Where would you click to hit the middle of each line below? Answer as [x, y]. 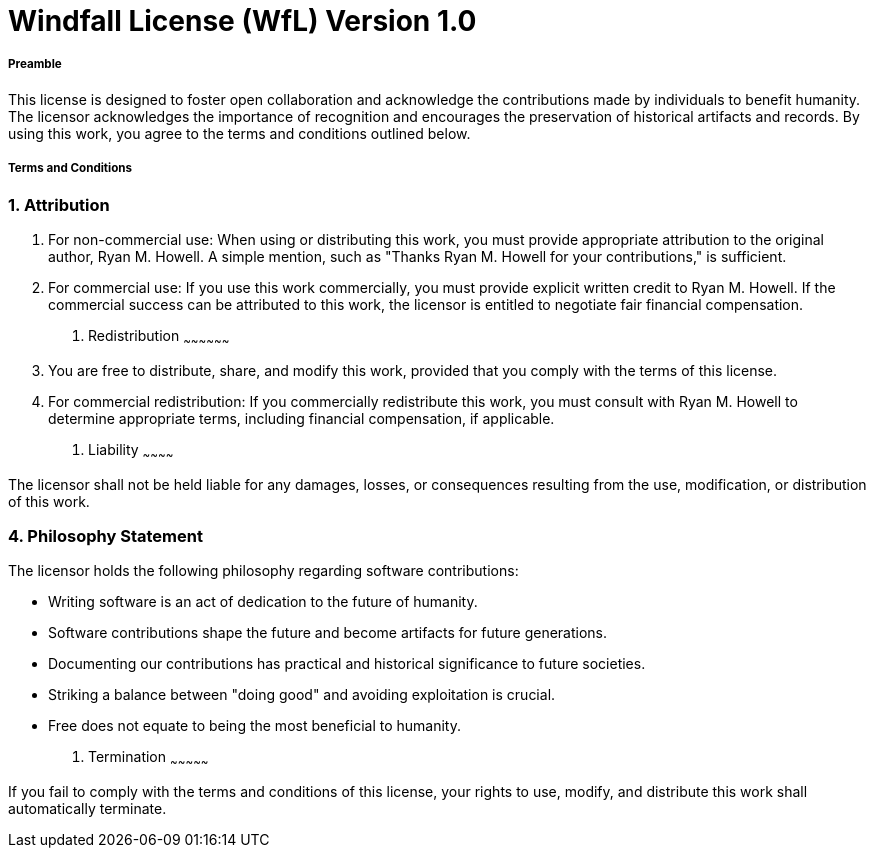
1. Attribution [59, 204]
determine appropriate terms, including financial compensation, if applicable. [301, 418]
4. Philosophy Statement [105, 535]
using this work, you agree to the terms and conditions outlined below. [239, 133]
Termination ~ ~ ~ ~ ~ [148, 759]
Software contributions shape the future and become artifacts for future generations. [328, 633]
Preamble [35, 64]
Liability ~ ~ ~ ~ [131, 451]
